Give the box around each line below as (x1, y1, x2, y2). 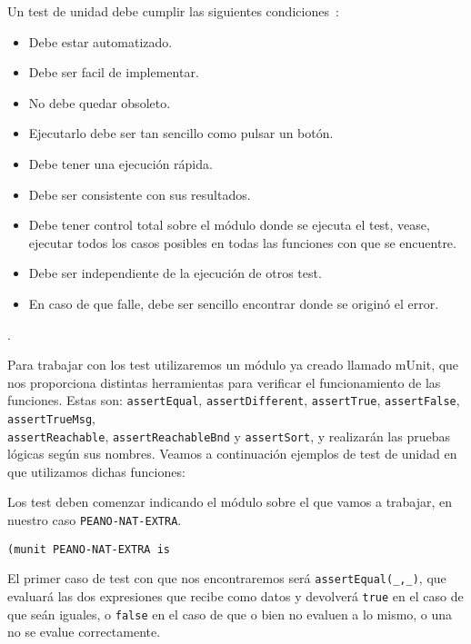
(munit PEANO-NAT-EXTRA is (7, 542, 170, 556)
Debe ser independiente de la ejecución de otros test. (28, 263, 322, 282)
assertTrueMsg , (7, 408, 95, 427)
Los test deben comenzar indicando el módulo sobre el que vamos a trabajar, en (7, 492, 453, 511)
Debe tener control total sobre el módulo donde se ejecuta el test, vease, (28, 215, 430, 234)
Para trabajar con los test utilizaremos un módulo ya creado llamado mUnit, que (7, 355, 459, 374)
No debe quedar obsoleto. (28, 93, 171, 112)
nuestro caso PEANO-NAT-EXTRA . (7, 510, 182, 530)
